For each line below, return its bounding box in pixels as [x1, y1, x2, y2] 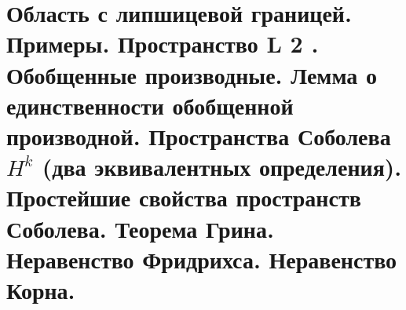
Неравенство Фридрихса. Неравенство [6, 243, 397, 275]
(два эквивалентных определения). [42, 151, 402, 183]
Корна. [6, 273, 75, 305]
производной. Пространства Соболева [6, 119, 391, 151]
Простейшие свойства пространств [6, 181, 361, 213]
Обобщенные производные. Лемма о [6, 58, 377, 90]
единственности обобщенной [6, 89, 294, 121]
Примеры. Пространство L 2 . [6, 27, 319, 60]
